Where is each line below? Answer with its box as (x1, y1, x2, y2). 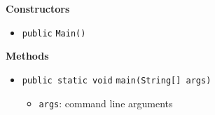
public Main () (22, 28, 86, 39)
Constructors (6, 1, 70, 15)
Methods (6, 48, 49, 63)
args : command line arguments (39, 95, 173, 110)
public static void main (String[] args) (22, 75, 211, 86)
